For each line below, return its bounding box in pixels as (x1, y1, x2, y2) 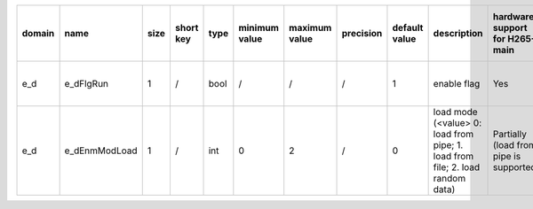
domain (21, 27, 55, 39)
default (392, 22, 424, 34)
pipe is (492, 151, 521, 162)
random (433, 173, 466, 184)
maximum (289, 22, 332, 34)
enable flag (433, 78, 481, 89)
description (433, 27, 483, 39)
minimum (238, 22, 280, 34)
